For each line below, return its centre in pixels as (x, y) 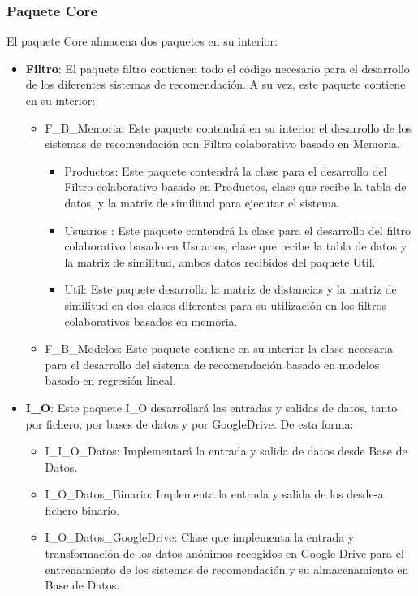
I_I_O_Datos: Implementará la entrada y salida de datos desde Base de (226, 451)
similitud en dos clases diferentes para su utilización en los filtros (225, 305)
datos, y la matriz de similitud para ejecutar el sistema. (202, 202)
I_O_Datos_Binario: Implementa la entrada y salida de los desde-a (214, 494)
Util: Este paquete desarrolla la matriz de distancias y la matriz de (231, 289)
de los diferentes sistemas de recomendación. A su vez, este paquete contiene (215, 84)
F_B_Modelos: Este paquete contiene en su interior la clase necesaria (219, 348)
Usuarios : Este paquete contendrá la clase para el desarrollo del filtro (238, 230)
